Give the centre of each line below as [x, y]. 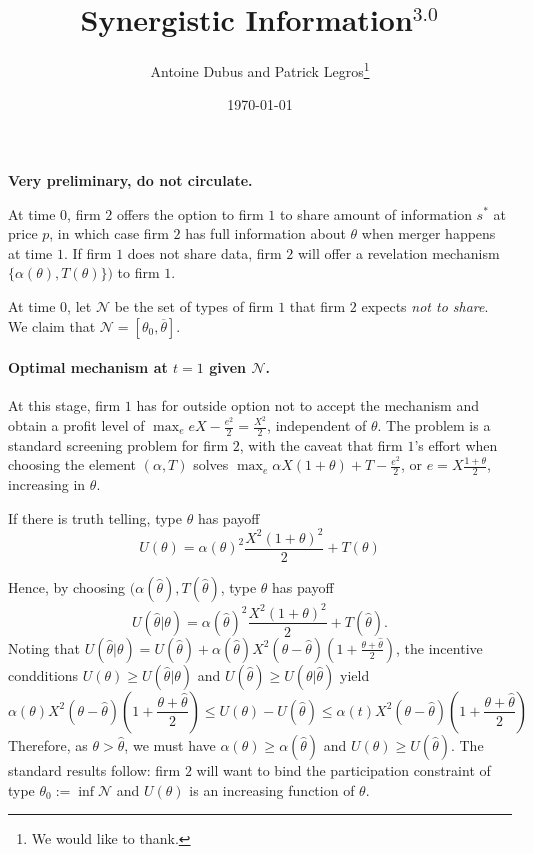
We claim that [52, 325]
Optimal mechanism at [88, 367]
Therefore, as [48, 744]
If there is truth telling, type [95, 517]
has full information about [265, 233]
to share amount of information [376, 213]
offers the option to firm [190, 213]
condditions [43, 674]
